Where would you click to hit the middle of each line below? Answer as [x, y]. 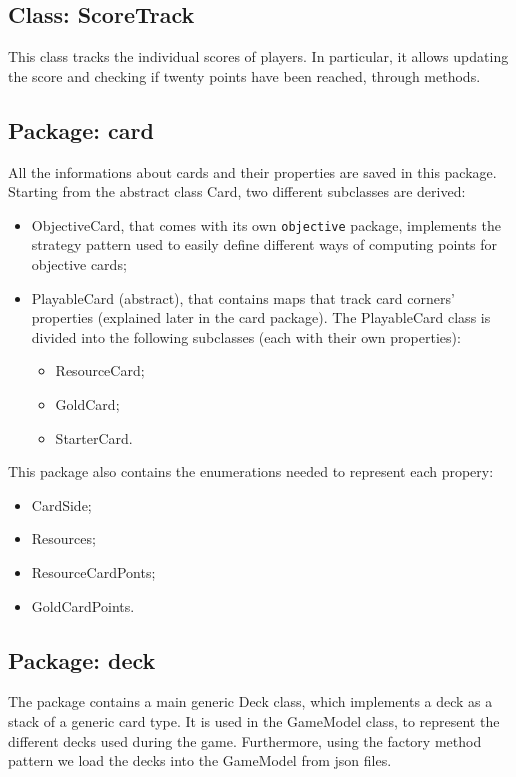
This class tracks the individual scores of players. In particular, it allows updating [258, 56]
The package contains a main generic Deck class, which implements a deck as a [250, 701]
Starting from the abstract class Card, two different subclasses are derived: [237, 191]
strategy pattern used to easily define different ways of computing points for [264, 244]
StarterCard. [94, 437]
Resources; [63, 538]
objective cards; [79, 264]
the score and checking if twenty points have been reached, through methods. [244, 75]
